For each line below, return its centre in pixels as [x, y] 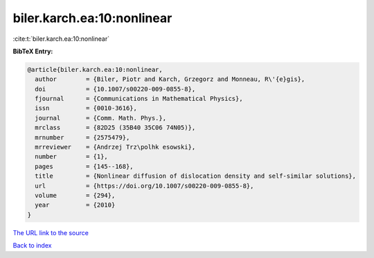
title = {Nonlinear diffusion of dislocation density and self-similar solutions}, [196, 176]
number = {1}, [72, 157]
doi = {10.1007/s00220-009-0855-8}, [115, 89]
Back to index [32, 246]
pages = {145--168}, [84, 166]
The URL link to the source [51, 232]
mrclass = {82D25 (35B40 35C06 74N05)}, [115, 128]
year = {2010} [75, 205]
